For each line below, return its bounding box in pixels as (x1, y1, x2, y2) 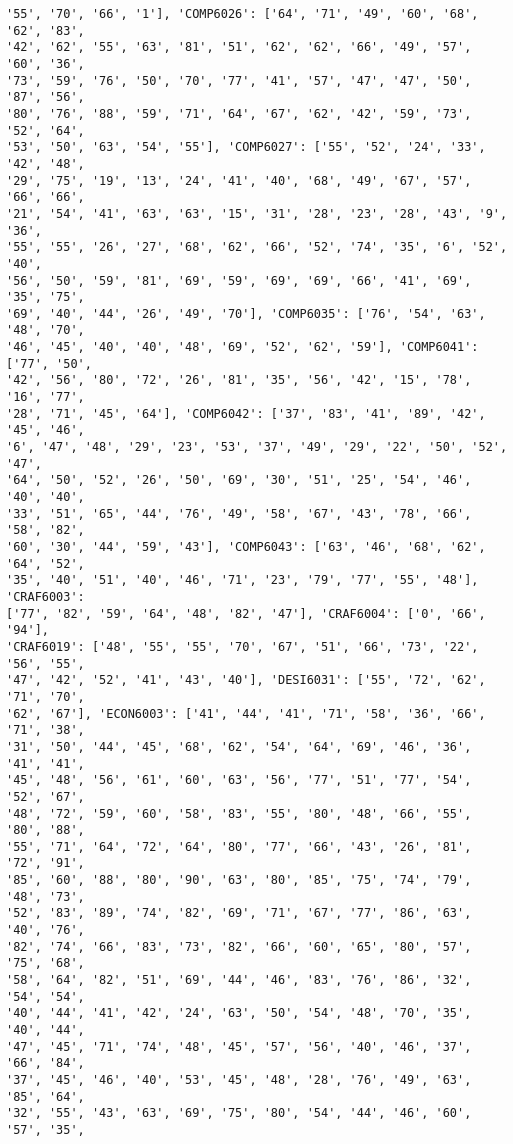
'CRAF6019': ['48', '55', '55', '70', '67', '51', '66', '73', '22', (6, 639, 479, 654)
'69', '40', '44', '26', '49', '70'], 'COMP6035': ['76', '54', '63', (6, 306, 486, 321)
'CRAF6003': (6, 589, 85, 604)
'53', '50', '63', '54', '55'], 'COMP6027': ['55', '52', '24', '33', (6, 140, 486, 155)
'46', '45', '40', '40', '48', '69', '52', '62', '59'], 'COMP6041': (6, 340, 479, 355)
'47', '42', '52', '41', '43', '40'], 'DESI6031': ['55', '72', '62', (6, 673, 486, 688)
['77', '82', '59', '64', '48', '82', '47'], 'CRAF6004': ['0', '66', (6, 606, 486, 621)
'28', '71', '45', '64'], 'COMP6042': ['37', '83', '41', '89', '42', (6, 406, 486, 421)
